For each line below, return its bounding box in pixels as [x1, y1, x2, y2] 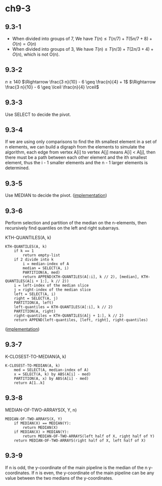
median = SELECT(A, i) [23, 266, 69, 271]
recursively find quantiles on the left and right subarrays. [5, 225, 120, 231]
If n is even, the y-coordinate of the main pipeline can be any [31, 470, 155, 476]
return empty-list [23, 253, 60, 258]
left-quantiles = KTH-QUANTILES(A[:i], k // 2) [14, 304, 113, 310]
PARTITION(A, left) [14, 300, 54, 305]
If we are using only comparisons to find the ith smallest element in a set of [5, 139, 157, 145]
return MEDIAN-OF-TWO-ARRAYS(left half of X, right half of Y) [23, 434, 155, 439]
